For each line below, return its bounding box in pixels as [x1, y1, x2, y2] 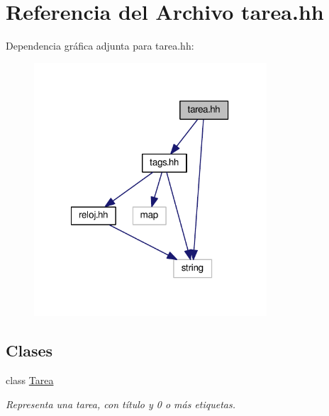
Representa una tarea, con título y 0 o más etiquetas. [6, 396, 236, 411]
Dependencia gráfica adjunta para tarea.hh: [6, 38, 194, 53]
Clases [6, 339, 53, 361]
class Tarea [6, 372, 54, 387]
